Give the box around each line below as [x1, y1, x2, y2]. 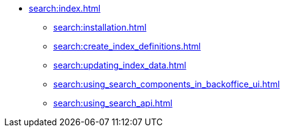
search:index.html [29, 3, 101, 13]
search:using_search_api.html [53, 98, 172, 108]
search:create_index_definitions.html [53, 41, 201, 51]
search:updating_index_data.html [53, 60, 187, 70]
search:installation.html [53, 22, 147, 32]
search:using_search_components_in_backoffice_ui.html [53, 79, 280, 89]
